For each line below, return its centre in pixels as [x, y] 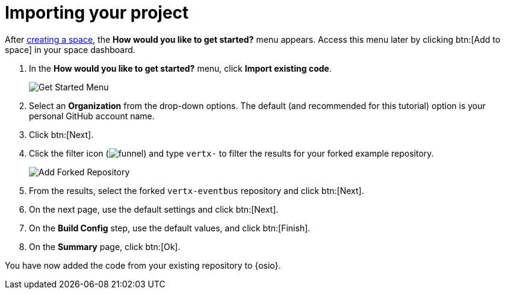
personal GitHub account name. [92, 116]
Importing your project [97, 13]
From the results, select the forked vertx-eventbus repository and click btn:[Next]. [197, 190]
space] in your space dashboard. [70, 49]
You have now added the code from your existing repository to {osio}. [143, 265]
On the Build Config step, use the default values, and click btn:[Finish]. [170, 228]
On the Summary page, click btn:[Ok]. [105, 246]
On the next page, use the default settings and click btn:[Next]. [154, 209]
